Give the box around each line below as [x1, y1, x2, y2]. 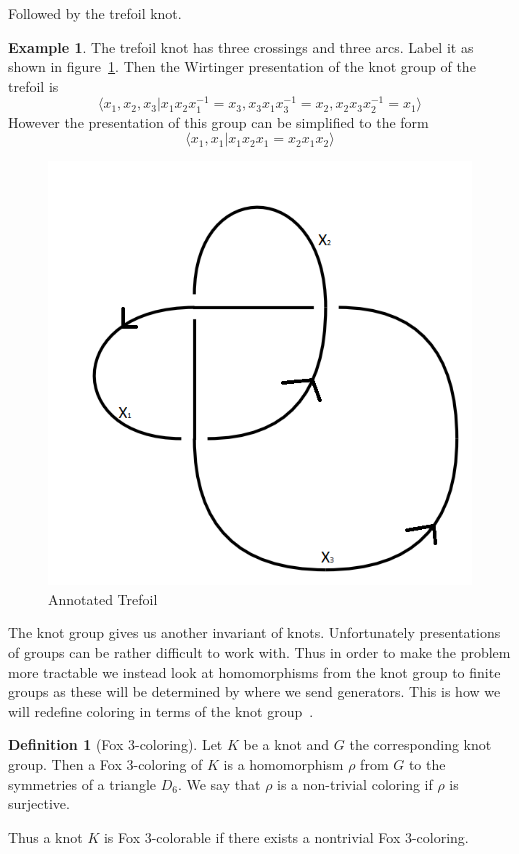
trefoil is [8, 75, 59, 96]
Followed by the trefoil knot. [8, 3, 182, 23]
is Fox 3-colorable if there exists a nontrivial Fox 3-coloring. [103, 826, 469, 847]
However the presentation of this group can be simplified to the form [8, 111, 429, 132]
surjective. [8, 793, 70, 814]
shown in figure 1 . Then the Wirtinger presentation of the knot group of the [8, 56, 476, 77]
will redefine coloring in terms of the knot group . [8, 700, 314, 721]
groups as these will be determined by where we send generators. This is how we [8, 681, 501, 702]
